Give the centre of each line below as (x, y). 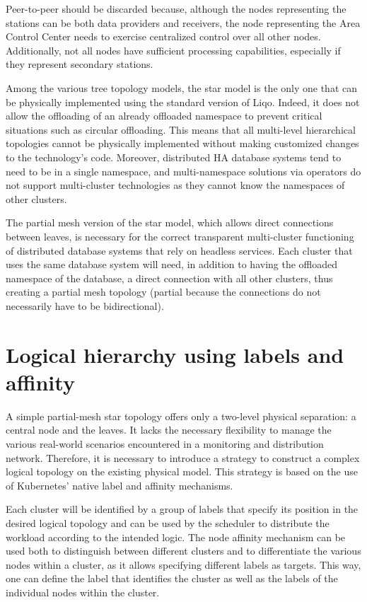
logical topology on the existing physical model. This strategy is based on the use (182, 471)
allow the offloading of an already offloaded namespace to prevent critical (164, 116)
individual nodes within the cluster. (83, 592)
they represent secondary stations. (80, 64)
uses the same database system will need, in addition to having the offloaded (172, 264)
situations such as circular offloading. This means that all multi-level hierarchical (181, 129)
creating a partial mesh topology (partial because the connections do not (163, 292)
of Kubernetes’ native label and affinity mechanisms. (120, 485)
